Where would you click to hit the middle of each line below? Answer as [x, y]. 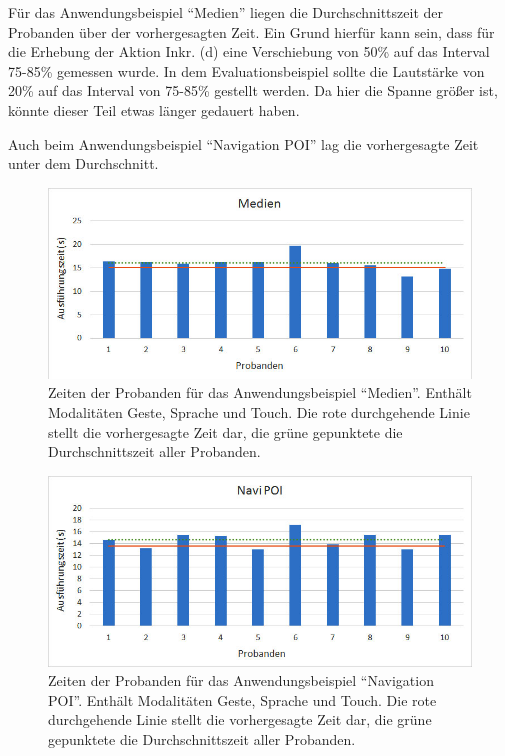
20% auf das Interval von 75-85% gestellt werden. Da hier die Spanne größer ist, [253, 90]
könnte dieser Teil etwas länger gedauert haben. [154, 109]
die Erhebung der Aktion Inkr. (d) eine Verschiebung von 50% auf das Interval [249, 51]
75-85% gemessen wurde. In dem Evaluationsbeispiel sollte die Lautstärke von [246, 70]
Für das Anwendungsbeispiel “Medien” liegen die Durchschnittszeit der [225, 12]
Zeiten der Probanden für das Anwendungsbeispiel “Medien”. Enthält [260, 392]
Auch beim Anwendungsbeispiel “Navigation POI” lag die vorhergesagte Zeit [243, 143]
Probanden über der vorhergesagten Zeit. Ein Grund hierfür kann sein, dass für [251, 31]
